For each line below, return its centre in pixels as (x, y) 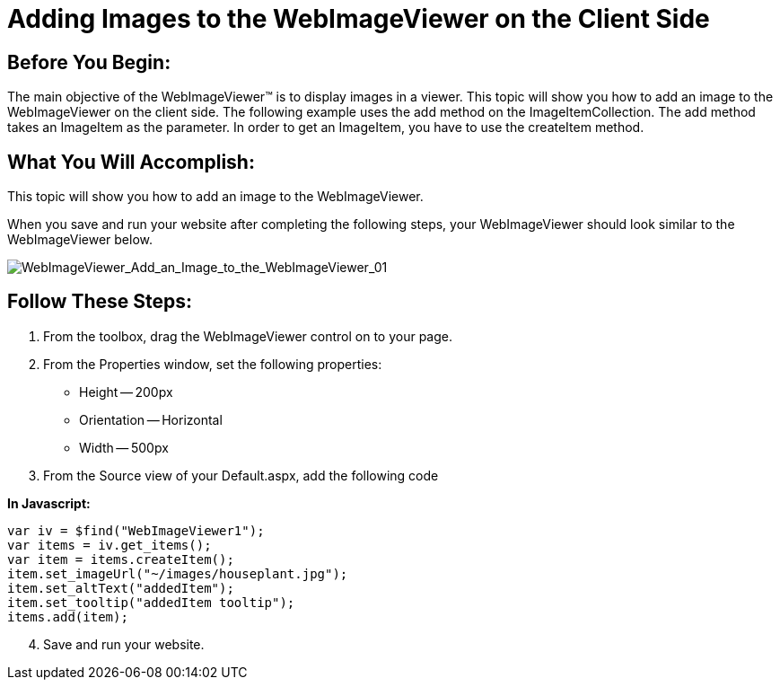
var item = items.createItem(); (121, 559)
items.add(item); (68, 617)
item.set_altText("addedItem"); (121, 588)
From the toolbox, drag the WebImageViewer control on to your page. (248, 336)
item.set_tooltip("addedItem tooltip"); (151, 602)
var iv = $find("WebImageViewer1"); (136, 530)
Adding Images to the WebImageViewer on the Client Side (359, 19)
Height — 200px (126, 392)
